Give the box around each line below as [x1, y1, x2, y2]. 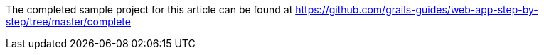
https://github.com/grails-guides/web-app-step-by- [295, 4, 538, 16]
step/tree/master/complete [6, 16, 131, 28]
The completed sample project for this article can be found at [6, 4, 293, 16]
